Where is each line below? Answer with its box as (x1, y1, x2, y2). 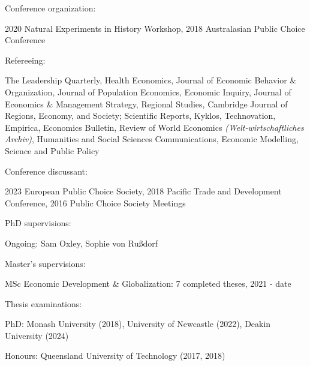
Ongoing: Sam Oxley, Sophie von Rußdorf (5, 236, 158, 249)
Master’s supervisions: (5, 257, 86, 269)
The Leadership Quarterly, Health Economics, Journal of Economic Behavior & (5, 74, 297, 86)
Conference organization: (5, 2, 96, 14)
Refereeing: (5, 53, 46, 66)
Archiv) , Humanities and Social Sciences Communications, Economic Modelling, (5, 133, 299, 145)
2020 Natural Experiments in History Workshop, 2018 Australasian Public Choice (5, 22, 305, 34)
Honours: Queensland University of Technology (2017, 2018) (5, 349, 225, 362)
